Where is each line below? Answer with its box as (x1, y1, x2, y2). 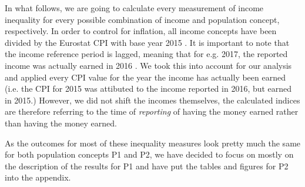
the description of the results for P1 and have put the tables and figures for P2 (5, 159, 289, 172)
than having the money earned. (5, 116, 118, 129)
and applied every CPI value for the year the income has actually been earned (5, 71, 286, 83)
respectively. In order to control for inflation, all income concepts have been (5, 25, 277, 37)
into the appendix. (5, 171, 71, 183)
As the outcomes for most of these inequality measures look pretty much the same (5, 136, 301, 149)
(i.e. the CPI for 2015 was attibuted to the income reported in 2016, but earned (5, 82, 292, 95)
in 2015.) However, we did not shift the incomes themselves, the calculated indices (5, 93, 300, 106)
